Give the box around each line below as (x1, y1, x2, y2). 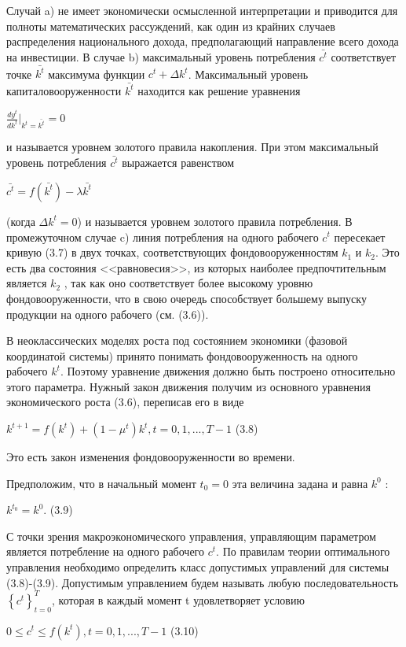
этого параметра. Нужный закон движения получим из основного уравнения (6, 378, 371, 394)
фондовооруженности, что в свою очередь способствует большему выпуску (6, 290, 367, 306)
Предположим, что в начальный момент (6, 475, 196, 491)
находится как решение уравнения (137, 82, 301, 98)
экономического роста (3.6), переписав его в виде (6, 394, 244, 410)
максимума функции (48, 65, 145, 82)
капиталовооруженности (6, 82, 122, 98)
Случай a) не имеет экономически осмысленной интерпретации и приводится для (6, 2, 398, 18)
